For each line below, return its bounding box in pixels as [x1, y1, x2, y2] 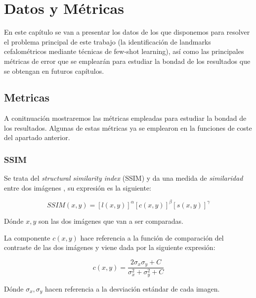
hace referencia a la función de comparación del [80, 232, 224, 243]
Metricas [4, 90, 50, 105]
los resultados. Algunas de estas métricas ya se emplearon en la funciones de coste [4, 122, 252, 133]
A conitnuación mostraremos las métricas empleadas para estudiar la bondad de [4, 113, 247, 123]
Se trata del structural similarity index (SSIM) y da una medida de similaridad [4, 173, 243, 183]
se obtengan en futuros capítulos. [4, 65, 104, 76]
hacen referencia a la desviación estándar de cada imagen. [45, 283, 220, 294]
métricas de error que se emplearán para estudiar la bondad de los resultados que [4, 55, 251, 66]
